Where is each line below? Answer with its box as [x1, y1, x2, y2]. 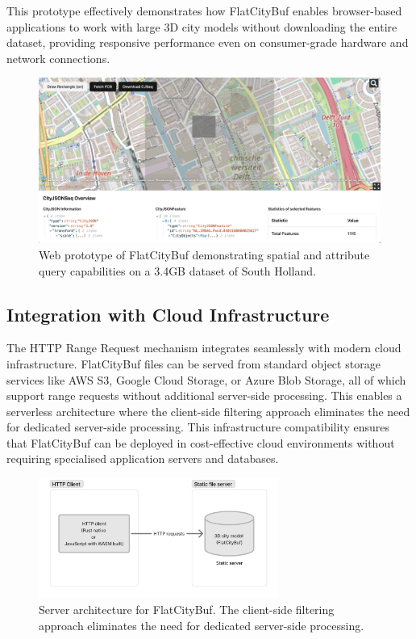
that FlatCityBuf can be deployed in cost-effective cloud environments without [6, 434, 395, 451]
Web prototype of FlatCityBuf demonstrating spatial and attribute [39, 246, 370, 263]
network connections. [6, 49, 110, 66]
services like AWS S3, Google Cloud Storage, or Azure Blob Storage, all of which [6, 371, 406, 388]
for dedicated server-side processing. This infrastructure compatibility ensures [6, 418, 389, 435]
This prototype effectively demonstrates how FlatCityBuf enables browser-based [6, 2, 402, 19]
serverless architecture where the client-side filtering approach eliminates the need [6, 402, 410, 419]
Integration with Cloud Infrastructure [6, 301, 330, 326]
